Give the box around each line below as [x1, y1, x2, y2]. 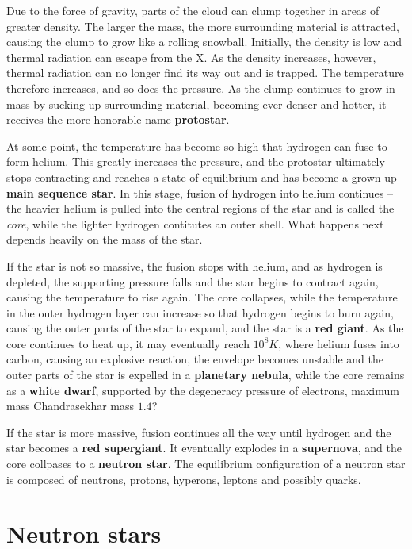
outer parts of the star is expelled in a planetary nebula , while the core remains [6, 367, 405, 383]
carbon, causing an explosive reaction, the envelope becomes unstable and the [6, 351, 383, 367]
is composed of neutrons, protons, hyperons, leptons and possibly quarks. [6, 470, 361, 487]
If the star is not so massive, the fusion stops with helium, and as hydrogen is [6, 257, 383, 274]
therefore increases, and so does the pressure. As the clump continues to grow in [6, 79, 395, 96]
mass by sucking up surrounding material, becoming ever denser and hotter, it [6, 95, 387, 112]
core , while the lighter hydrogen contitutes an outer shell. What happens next [6, 215, 384, 232]
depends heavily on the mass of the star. [6, 231, 203, 248]
